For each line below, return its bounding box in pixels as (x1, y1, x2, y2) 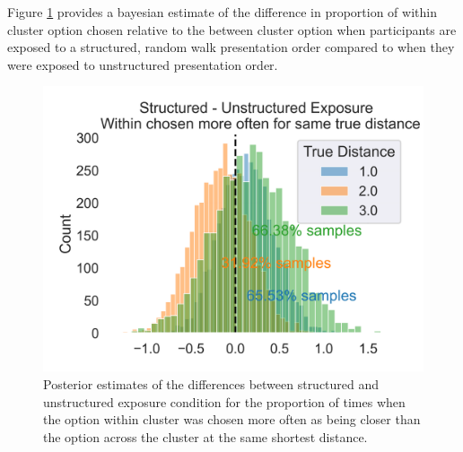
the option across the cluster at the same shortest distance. (43, 427, 368, 446)
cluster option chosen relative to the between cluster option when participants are (7, 20, 457, 39)
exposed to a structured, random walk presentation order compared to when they (7, 38, 455, 56)
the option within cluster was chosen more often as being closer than (43, 410, 421, 429)
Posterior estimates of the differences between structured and (43, 374, 380, 393)
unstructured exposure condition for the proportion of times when (43, 392, 406, 411)
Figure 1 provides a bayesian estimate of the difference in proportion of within (7, 3, 437, 21)
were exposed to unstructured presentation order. (7, 55, 278, 74)
